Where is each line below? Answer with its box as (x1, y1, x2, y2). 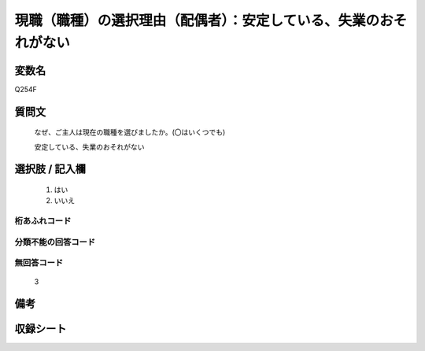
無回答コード (14, 257, 64, 268)
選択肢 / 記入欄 (14, 162, 87, 176)
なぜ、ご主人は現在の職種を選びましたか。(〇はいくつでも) (34, 127, 226, 137)
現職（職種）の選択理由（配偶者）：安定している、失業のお (14, 12, 394, 29)
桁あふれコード (14, 216, 72, 227)
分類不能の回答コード (14, 236, 96, 247)
